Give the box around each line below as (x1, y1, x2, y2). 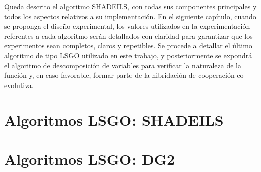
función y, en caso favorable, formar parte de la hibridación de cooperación (4, 70, 235, 80)
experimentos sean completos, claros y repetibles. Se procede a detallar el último (4, 40, 252, 51)
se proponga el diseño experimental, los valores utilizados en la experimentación (4, 21, 250, 31)
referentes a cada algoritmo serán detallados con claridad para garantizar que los (4, 30, 253, 41)
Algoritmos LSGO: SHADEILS (4, 109, 224, 130)
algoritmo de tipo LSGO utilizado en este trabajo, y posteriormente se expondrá (4, 50, 252, 60)
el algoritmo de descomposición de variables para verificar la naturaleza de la (4, 60, 242, 70)
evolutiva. (4, 79, 34, 90)
